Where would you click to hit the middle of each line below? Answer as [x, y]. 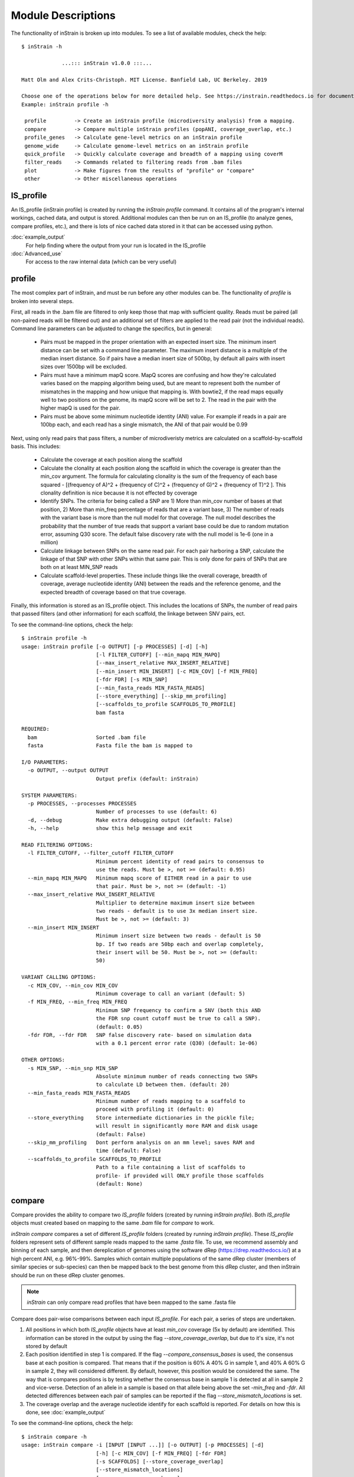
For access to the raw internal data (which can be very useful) [101, 262]
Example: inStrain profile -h [65, 104]
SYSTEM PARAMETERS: [50, 795]
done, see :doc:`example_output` [65, 1413]
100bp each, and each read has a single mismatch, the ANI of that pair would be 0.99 [144, 425]
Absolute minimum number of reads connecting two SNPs [177, 1076]
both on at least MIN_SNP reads [79, 567]
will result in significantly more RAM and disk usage [177, 1126]
